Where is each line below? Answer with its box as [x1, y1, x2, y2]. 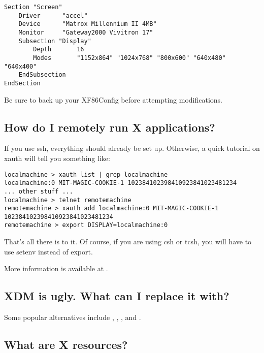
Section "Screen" [4, 4, 62, 11]
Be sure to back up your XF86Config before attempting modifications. [4, 94, 223, 105]
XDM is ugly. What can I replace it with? [4, 288, 229, 304]
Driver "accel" [18, 12, 88, 19]
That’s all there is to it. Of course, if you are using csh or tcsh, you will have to [4, 236, 252, 247]
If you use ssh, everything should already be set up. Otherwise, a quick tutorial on [4, 143, 260, 153]
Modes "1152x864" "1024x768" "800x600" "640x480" [33, 54, 226, 61]
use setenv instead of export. [4, 246, 93, 256]
